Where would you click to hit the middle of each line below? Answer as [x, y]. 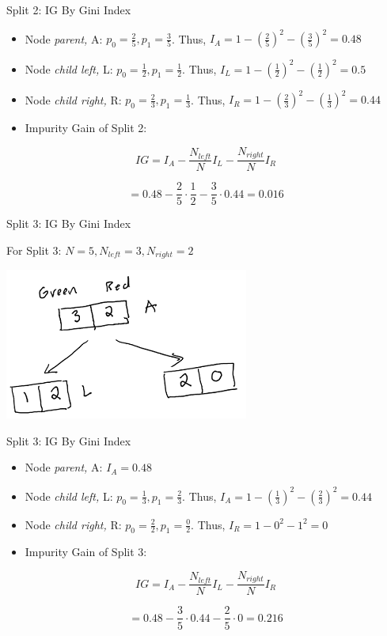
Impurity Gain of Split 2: [86, 128]
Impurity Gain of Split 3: [86, 552]
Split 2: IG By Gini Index [69, 9]
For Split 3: [34, 250]
